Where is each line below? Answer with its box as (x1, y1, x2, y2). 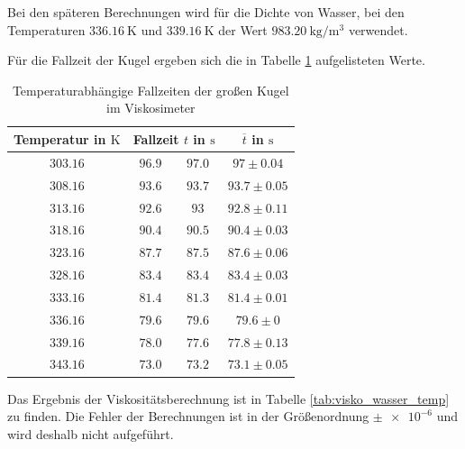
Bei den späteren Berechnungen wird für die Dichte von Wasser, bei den (7, 3, 405, 21)
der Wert (218, 20, 268, 39)
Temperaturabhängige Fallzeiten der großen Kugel (12, 80, 289, 99)
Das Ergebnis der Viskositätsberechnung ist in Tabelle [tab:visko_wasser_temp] (7, 389, 450, 408)
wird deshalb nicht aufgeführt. (7, 424, 174, 443)
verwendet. (348, 20, 408, 39)
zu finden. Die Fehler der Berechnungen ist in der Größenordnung (7, 407, 369, 426)
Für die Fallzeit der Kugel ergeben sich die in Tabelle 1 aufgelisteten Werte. (7, 50, 425, 69)
